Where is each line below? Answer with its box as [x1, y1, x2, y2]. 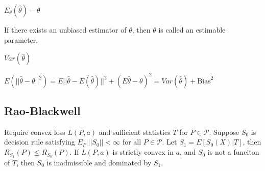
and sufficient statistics [99, 126, 171, 137]
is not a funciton [207, 147, 259, 157]
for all [122, 136, 141, 147]
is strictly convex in [112, 147, 174, 157]
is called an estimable [158, 24, 226, 35]
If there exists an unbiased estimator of [4, 24, 127, 35]
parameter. [4, 34, 38, 45]
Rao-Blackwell [4, 103, 81, 119]
